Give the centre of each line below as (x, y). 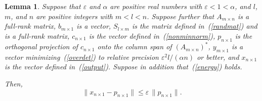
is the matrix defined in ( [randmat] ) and (194, 26)
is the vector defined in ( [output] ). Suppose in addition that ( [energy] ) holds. (123, 67)
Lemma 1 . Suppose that (43, 6)
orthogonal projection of (41, 46)
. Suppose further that (181, 16)
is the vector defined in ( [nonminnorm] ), (152, 35)
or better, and (218, 57)
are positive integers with (74, 16)
